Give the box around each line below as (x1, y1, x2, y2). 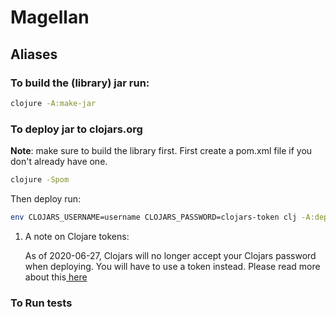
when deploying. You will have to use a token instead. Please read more (24, 260, 321, 272)
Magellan (10, 6, 90, 29)
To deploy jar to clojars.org (10, 122, 143, 136)
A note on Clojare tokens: (24, 230, 130, 242)
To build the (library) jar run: (10, 76, 150, 90)
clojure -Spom (10, 175, 70, 185)
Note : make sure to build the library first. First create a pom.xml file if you (10, 145, 313, 157)
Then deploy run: (10, 192, 82, 205)
